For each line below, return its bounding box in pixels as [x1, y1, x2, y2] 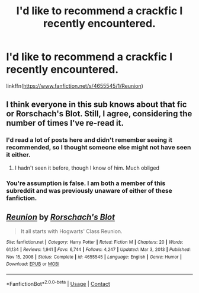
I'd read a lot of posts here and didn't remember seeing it [6, 136, 173, 144]
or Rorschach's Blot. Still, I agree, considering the [6, 109, 192, 119]
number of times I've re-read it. [6, 118, 124, 128]
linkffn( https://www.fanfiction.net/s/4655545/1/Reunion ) [6, 82, 144, 90]
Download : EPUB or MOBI [6, 261, 60, 267]
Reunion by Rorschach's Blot [6, 212, 115, 222]
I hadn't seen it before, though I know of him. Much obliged [14, 164, 160, 171]
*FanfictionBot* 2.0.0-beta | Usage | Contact [6, 279, 111, 287]
